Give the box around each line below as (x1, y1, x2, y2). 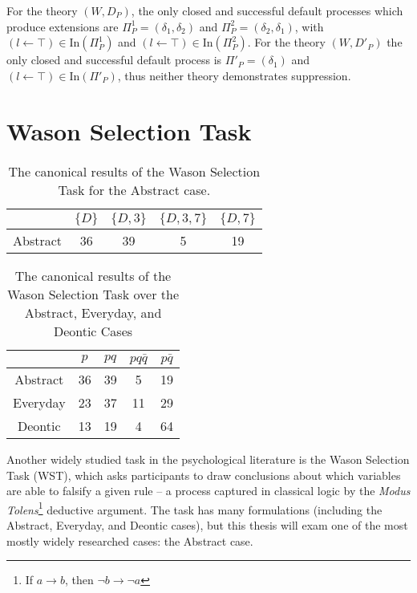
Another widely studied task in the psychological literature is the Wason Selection (6, 451, 410, 468)
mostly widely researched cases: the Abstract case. (6, 532, 253, 549)
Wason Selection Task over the (7, 284, 179, 303)
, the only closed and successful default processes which (131, 2, 403, 18)
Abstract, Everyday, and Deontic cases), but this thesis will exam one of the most (6, 517, 408, 534)
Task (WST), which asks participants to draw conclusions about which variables (6, 466, 401, 483)
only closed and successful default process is (6, 51, 222, 68)
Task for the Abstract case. (58, 180, 211, 199)
